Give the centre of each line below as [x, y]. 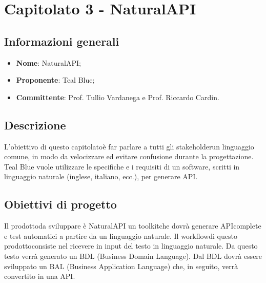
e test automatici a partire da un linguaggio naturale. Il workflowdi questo [121, 235]
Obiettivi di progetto [60, 204]
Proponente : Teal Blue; [55, 80]
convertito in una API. [40, 276]
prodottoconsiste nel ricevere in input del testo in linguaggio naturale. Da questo [131, 246]
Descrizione [35, 125]
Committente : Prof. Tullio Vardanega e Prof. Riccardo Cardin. [118, 97]
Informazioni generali [62, 41]
